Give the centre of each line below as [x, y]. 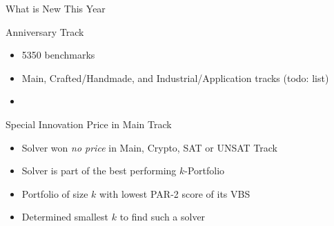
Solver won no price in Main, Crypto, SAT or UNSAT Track [150, 147]
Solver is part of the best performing [99, 171]
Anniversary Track [45, 31]
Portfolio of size [55, 193]
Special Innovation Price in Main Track [89, 124]
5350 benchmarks [58, 55]
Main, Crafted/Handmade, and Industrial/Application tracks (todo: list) [175, 78]
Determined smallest [65, 217]
